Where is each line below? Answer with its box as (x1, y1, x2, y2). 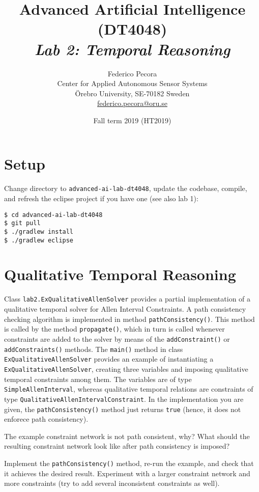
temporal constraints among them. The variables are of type (4, 373, 192, 384)
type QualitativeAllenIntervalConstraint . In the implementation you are (4, 393, 244, 404)
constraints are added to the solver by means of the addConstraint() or (4, 333, 230, 344)
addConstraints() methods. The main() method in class (4, 343, 183, 354)
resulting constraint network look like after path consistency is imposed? (4, 441, 230, 451)
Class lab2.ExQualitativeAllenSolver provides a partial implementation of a (4, 293, 251, 304)
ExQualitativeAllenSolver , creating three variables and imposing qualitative (4, 363, 248, 374)
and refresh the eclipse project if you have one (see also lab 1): (4, 193, 198, 204)
